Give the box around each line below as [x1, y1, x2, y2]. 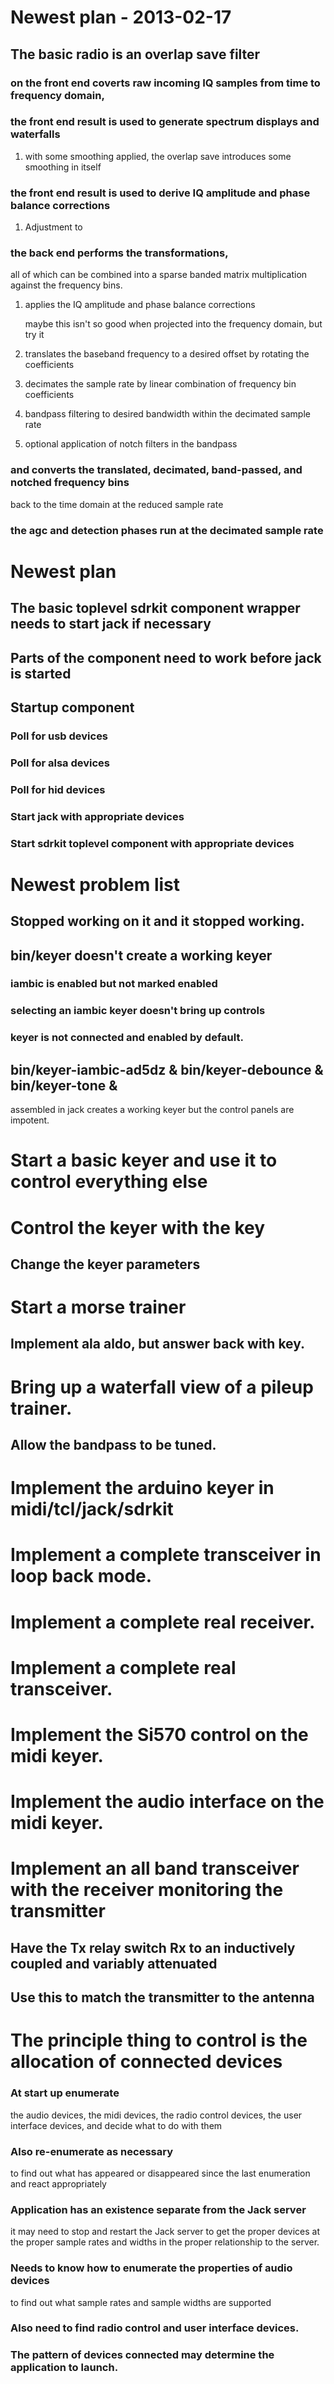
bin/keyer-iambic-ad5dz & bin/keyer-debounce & [10, 1061, 324, 1078]
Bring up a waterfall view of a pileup [10, 1376, 314, 1398]
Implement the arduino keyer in [10, 1477, 275, 1500]
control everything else [10, 1171, 208, 1193]
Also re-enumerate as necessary [10, 2144, 173, 2158]
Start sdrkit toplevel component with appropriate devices [10, 836, 295, 850]
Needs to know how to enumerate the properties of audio [10, 2261, 293, 2275]
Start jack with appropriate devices [10, 809, 185, 823]
